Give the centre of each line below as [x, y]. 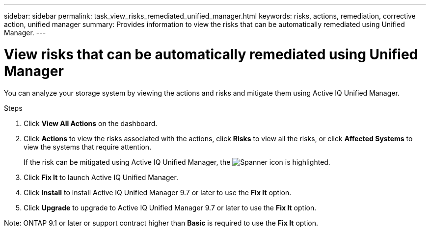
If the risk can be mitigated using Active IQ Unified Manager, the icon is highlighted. [177, 162]
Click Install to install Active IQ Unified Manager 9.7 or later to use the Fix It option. [158, 192]
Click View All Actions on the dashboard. [91, 123]
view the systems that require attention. [88, 147]
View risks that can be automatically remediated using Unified [211, 54]
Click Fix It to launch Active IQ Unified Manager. [101, 177]
